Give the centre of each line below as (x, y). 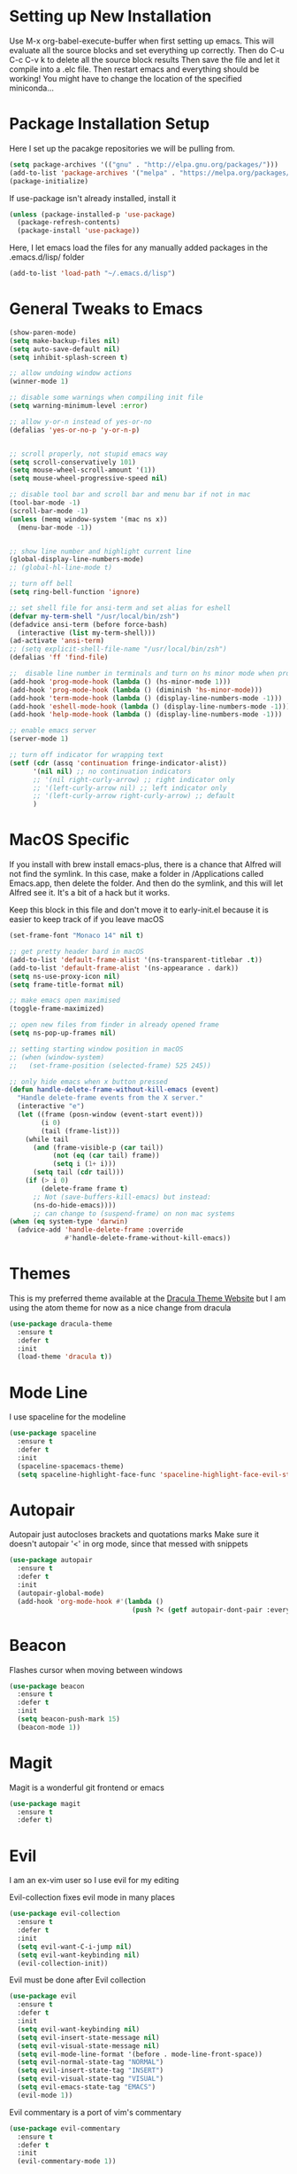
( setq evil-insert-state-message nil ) (89, 2037)
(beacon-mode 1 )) (49, 1727)
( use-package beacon (47, 1686)
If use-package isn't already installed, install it (93, 198)
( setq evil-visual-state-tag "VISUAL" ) (91, 2079)
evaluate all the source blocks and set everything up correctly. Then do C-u (147, 50)
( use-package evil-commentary (65, 2128)
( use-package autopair (51, 1560)
